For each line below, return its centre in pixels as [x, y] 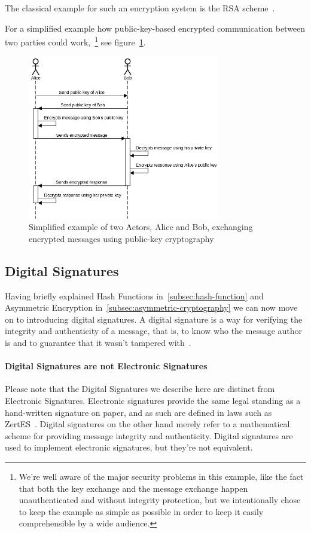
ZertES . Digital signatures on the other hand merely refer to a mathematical [147, 424]
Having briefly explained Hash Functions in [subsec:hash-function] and [134, 295]
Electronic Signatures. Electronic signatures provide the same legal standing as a [153, 400]
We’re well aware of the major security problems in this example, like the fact [161, 476]
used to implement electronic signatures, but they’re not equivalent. [129, 447]
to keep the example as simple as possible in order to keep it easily [141, 511]
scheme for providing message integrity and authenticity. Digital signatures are [149, 435]
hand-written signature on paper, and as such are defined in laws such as [138, 412]
